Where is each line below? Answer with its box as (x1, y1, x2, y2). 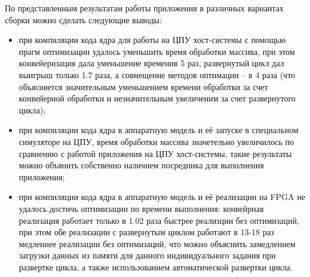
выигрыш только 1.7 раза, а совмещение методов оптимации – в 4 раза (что (19, 68, 296, 81)
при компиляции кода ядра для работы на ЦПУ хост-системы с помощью (19, 33, 286, 46)
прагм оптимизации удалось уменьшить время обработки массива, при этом (19, 45, 295, 57)
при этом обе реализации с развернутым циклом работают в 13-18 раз (19, 226, 274, 238)
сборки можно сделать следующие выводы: (5, 13, 162, 26)
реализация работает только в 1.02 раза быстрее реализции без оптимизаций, (19, 214, 299, 226)
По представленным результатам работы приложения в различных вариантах (5, 2, 284, 14)
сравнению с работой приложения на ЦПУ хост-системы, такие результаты (19, 147, 292, 159)
